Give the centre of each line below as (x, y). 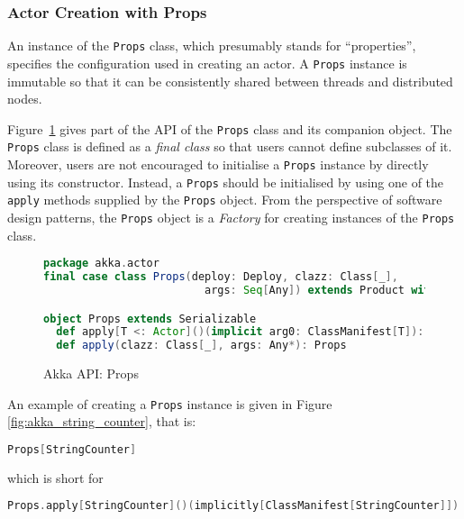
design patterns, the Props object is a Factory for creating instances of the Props (231, 217)
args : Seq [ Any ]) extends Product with (320, 290)
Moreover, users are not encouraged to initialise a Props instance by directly (218, 164)
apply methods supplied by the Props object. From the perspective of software (225, 200)
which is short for (55, 477)
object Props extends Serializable (150, 319)
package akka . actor (101, 264)
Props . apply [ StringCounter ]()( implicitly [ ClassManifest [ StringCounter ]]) (233, 506)
